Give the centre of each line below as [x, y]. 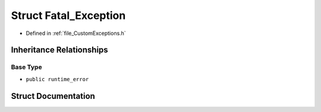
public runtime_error [57, 79]
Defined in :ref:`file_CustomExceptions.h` [76, 33]
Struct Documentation [53, 96]
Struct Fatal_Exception [68, 15]
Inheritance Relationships [59, 50]
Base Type [26, 67]
